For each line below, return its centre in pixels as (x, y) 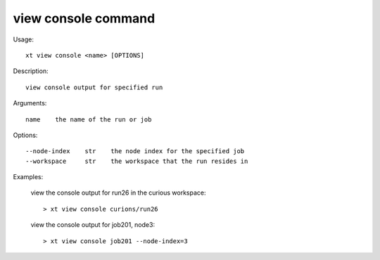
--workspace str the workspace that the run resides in (137, 161)
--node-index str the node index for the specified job (135, 151)
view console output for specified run (94, 87)
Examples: (28, 177)
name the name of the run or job (89, 119)
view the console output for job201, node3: (93, 225)
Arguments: (30, 103)
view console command (84, 18)
